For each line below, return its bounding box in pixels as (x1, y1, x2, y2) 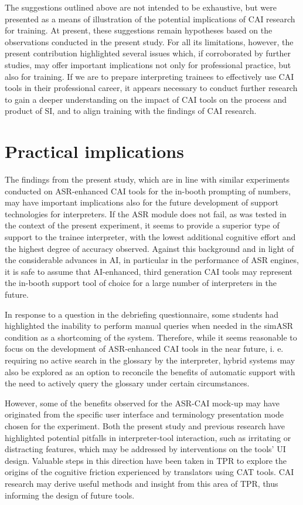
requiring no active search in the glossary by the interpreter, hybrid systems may (5, 353, 295, 366)
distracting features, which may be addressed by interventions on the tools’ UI (5, 443, 286, 455)
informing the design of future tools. (5, 489, 135, 501)
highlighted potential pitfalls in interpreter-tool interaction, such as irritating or (5, 431, 291, 443)
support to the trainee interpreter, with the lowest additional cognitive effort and (5, 231, 296, 243)
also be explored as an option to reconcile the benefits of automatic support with (5, 365, 295, 378)
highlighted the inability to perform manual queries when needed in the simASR (5, 319, 294, 332)
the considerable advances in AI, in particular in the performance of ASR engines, (5, 254, 299, 266)
